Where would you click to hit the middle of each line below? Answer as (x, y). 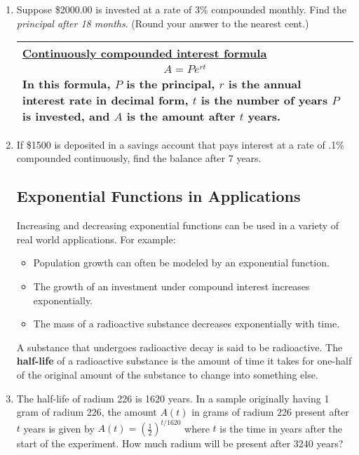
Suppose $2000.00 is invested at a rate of (104, 9)
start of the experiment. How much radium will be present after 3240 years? (180, 443)
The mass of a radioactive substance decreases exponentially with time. (187, 324)
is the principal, (171, 83)
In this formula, (66, 83)
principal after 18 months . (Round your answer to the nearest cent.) (163, 23)
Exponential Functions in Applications (158, 196)
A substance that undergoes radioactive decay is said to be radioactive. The (179, 347)
